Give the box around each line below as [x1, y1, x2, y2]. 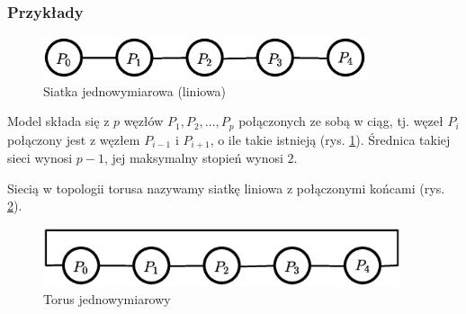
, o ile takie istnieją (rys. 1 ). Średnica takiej [210, 130, 451, 148]
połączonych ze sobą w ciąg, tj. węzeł [238, 112, 444, 130]
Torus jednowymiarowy [43, 289, 171, 308]
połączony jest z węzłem [7, 130, 140, 148]
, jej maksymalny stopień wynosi [103, 148, 283, 167]
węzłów [123, 112, 164, 130]
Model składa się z [7, 112, 110, 130]
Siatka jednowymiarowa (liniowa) [43, 81, 227, 100]
